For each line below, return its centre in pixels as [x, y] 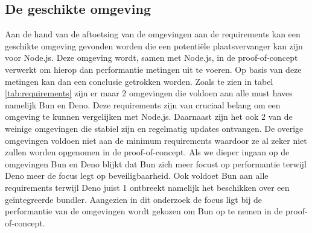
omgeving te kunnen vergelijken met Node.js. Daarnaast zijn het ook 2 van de [149, 116]
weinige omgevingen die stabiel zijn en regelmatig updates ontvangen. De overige [154, 128]
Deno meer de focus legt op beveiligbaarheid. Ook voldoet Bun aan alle [137, 176]
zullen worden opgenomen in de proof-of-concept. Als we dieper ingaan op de [147, 152]
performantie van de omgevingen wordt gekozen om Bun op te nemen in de [144, 211]
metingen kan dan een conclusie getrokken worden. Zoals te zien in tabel [139, 81]
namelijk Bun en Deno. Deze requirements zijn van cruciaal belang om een [143, 104]
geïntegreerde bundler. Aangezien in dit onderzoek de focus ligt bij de [134, 199]
